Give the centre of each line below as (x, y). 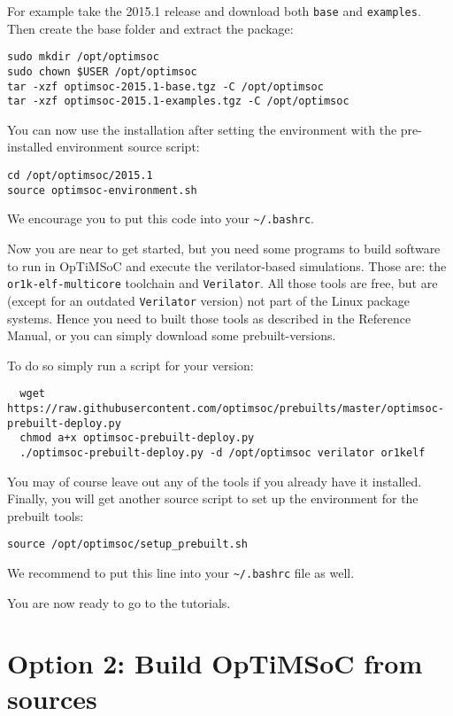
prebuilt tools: (46, 515)
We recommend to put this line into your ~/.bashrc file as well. (181, 573)
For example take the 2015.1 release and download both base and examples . (214, 11)
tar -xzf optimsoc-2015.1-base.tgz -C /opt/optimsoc (165, 86)
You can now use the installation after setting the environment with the (202, 129)
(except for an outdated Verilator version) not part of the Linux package (208, 300)
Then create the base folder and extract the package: (150, 28)
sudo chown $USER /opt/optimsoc (102, 71)
